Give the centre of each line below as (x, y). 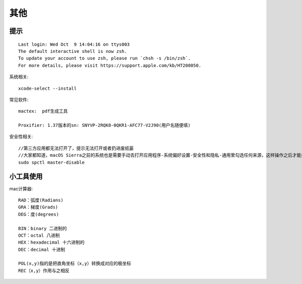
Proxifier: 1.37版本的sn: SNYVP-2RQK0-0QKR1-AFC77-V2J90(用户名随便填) (104, 125)
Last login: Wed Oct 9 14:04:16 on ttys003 (74, 44)
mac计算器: (21, 188)
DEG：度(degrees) (39, 214)
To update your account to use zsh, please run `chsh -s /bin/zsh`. (104, 58)
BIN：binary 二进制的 (43, 228)
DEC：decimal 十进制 (42, 250)
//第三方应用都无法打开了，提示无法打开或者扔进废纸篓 (76, 148)
